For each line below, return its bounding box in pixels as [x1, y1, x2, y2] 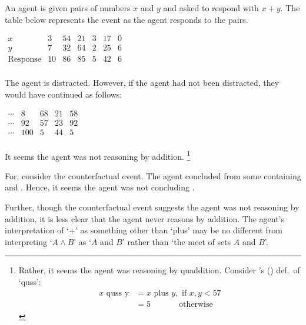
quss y [106, 289, 129, 297]
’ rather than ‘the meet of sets [122, 235, 231, 247]
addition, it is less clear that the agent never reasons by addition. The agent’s [5, 212, 285, 225]
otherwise [179, 300, 213, 309]
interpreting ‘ [5, 235, 52, 247]
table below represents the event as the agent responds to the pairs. [5, 13, 248, 25]
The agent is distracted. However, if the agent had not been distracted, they [5, 76, 280, 89]
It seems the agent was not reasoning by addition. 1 [5, 148, 191, 162]
